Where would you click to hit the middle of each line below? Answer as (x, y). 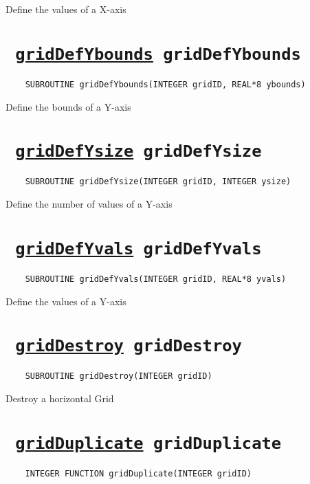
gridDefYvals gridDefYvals (139, 249)
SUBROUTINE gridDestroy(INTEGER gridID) (119, 376)
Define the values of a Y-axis (66, 301)
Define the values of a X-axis (66, 9)
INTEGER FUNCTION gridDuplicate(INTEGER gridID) (138, 473)
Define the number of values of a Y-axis (89, 203)
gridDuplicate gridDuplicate (148, 443)
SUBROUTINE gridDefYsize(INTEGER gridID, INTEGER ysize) (158, 182)
